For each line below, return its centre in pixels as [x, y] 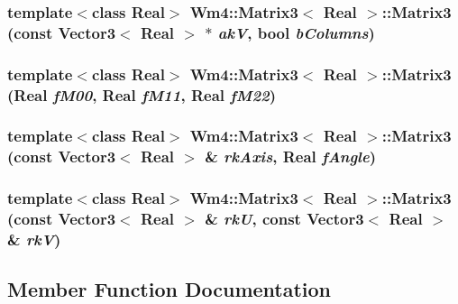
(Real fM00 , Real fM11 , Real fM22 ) [142, 94]
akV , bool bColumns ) [296, 32]
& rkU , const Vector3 [284, 219]
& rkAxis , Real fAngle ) [290, 157]
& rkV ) [34, 240]
